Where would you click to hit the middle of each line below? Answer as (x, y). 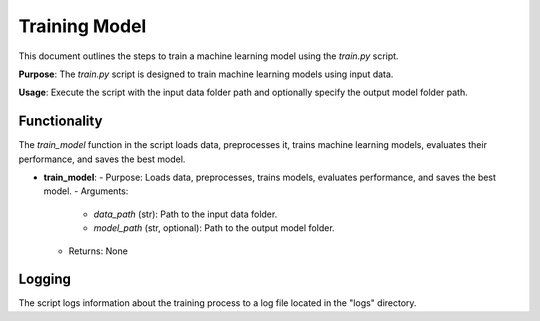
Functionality (60, 121)
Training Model (82, 26)
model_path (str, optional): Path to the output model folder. (214, 228)
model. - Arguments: (86, 191)
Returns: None (98, 251)
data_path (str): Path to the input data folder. (185, 214)
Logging (45, 279)
